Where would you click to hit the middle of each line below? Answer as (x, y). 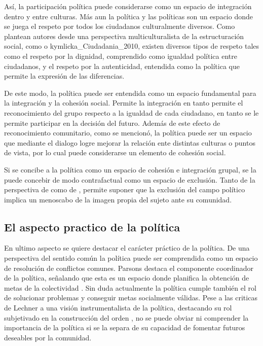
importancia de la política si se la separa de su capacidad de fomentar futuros (125, 327)
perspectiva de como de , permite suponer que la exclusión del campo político (125, 189)
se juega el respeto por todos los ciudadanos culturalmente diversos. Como (120, 26)
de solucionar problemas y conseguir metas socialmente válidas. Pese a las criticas (131, 298)
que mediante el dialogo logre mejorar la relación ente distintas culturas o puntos (130, 142)
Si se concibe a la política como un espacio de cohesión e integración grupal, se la (130, 169)
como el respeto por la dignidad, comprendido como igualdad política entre (121, 56)
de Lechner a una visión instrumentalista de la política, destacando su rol (118, 308)
